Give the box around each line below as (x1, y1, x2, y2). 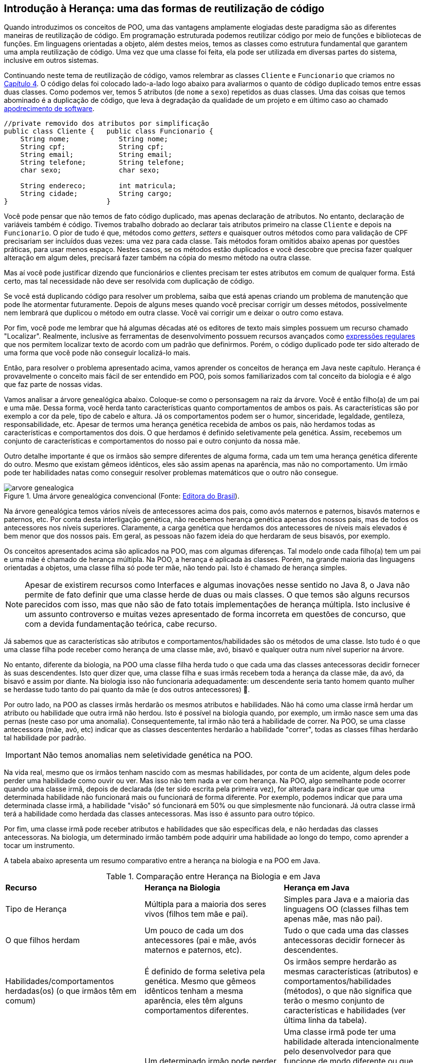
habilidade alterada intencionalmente (283, 1037, 419, 1047)
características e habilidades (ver (283, 1005, 406, 1016)
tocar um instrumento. (4, 841, 75, 850)
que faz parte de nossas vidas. (4, 380, 103, 389)
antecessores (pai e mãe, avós (144, 935, 257, 946)
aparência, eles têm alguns (144, 996, 243, 1006)
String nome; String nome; (20, 135, 168, 143)
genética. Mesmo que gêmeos (144, 976, 256, 986)
